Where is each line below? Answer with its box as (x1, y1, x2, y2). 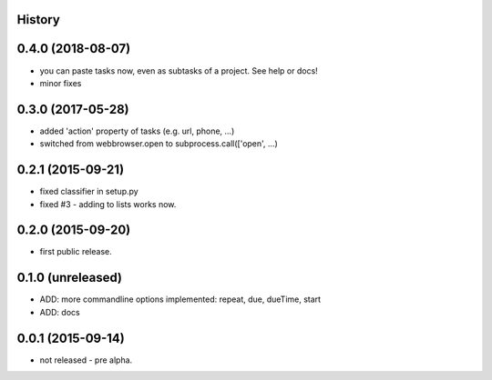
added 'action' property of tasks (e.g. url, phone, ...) (39, 125, 235, 136)
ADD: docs (39, 306, 81, 317)
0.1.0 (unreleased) (16, 270, 123, 285)
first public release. (39, 246, 113, 257)
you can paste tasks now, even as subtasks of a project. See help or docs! (39, 65, 318, 76)
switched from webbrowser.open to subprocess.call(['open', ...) (39, 138, 278, 149)
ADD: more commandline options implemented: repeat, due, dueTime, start (39, 294, 322, 305)
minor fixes (39, 77, 82, 88)
